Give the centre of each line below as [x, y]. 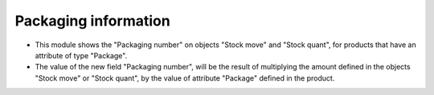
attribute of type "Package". [81, 55]
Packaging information [92, 21]
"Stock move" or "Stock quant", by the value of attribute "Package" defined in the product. [185, 78]
